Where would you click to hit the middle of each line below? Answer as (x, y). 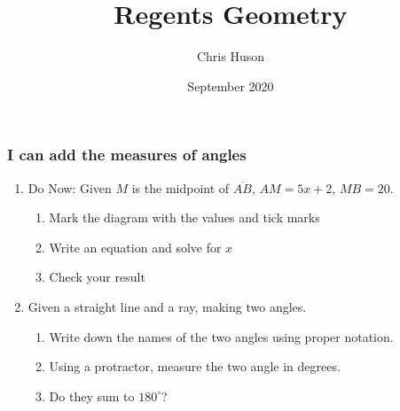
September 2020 (231, 85)
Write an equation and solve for (135, 247)
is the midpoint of (180, 187)
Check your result (97, 277)
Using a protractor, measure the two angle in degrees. (195, 366)
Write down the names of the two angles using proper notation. (221, 336)
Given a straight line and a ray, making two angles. (167, 306)
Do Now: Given (70, 187)
